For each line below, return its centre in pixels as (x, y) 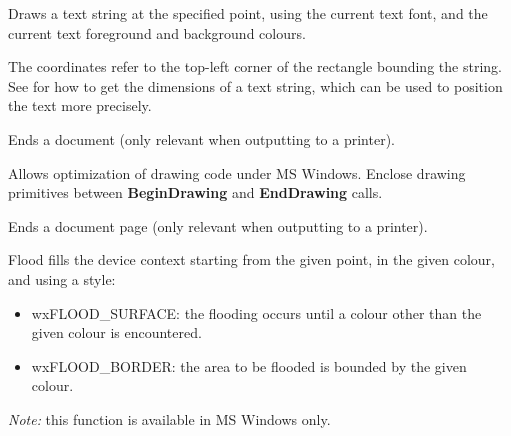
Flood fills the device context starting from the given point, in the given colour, (251, 259)
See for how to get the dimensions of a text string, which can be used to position (255, 85)
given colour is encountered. (116, 332)
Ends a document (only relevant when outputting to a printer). (201, 138)
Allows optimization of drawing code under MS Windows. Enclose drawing (237, 172)
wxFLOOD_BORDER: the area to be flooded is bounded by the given (249, 365)
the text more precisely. (80, 105)
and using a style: (62, 278)
